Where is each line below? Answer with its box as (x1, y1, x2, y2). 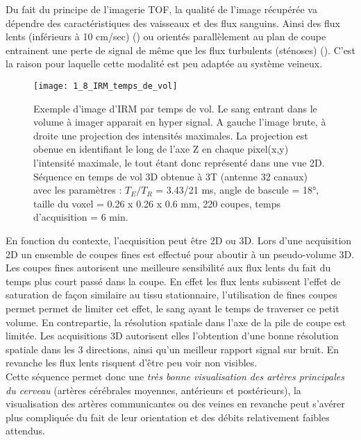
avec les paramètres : (33, 183, 122, 197)
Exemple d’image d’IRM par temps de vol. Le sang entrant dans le (33, 101, 317, 115)
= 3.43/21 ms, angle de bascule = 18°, (156, 183, 319, 197)
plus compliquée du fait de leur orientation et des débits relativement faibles (6, 409, 330, 424)
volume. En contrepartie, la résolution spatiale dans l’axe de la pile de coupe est (6, 314, 346, 329)
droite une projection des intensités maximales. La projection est (33, 128, 308, 142)
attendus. (6, 423, 45, 438)
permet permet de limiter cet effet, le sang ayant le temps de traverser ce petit (6, 301, 339, 315)
